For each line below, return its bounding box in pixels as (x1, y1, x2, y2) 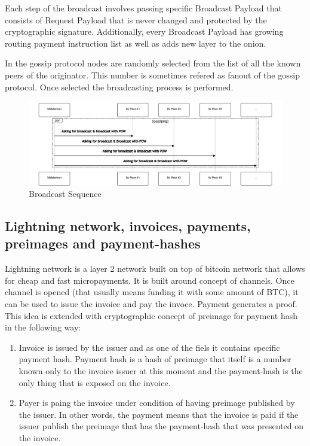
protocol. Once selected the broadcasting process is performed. (5, 80, 234, 93)
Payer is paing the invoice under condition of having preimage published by (19, 396, 295, 409)
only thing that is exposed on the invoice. (19, 376, 171, 389)
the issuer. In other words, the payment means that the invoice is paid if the (19, 408, 299, 420)
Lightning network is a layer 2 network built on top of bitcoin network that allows (5, 262, 305, 275)
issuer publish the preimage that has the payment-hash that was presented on (19, 420, 304, 432)
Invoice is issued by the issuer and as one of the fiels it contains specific (19, 341, 280, 353)
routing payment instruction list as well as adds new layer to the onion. (5, 37, 266, 49)
